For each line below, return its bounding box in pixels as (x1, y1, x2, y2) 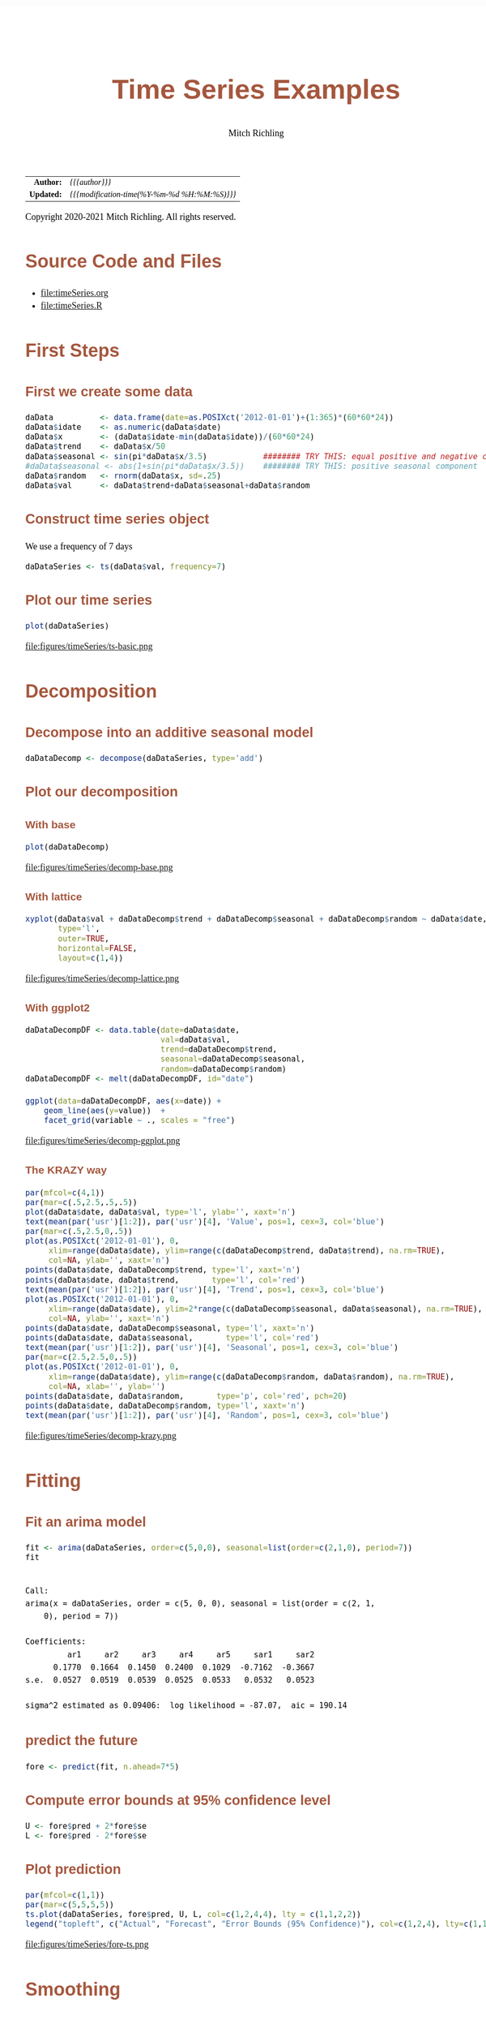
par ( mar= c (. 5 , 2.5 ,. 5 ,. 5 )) (25, 1197, 138, 1207)
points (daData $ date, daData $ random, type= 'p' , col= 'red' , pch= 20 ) (25, 1391, 347, 1401)
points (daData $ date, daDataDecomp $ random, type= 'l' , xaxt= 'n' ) (25, 1400, 305, 1411)
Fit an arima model (25, 1514, 147, 1530)
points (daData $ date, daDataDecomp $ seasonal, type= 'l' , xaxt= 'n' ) (25, 1323, 315, 1334)
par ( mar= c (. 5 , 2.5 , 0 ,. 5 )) (25, 1226, 133, 1236)
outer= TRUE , (58, 934, 109, 944)
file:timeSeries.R (40, 300, 103, 312)
